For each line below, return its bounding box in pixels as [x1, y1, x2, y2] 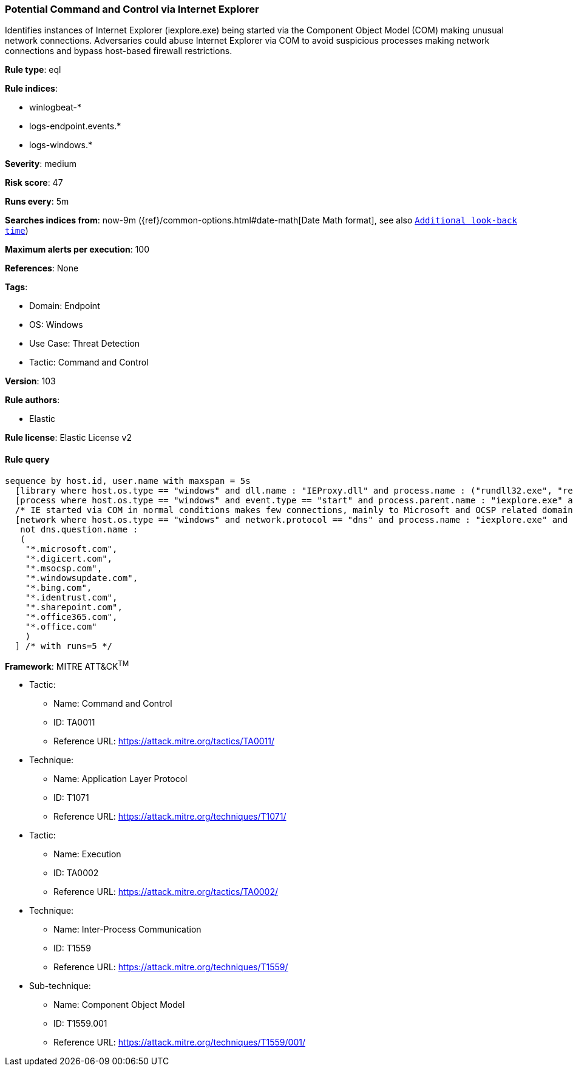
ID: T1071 [53, 792, 89, 803]
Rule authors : [5, 395, 60, 406]
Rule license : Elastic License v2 [5, 432, 132, 443]
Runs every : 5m [5, 196, 69, 207]
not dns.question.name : [20, 524, 138, 534]
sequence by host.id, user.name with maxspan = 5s [5, 475, 251, 486]
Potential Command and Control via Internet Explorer [5, 3, 259, 15]
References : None [5, 263, 79, 274]
